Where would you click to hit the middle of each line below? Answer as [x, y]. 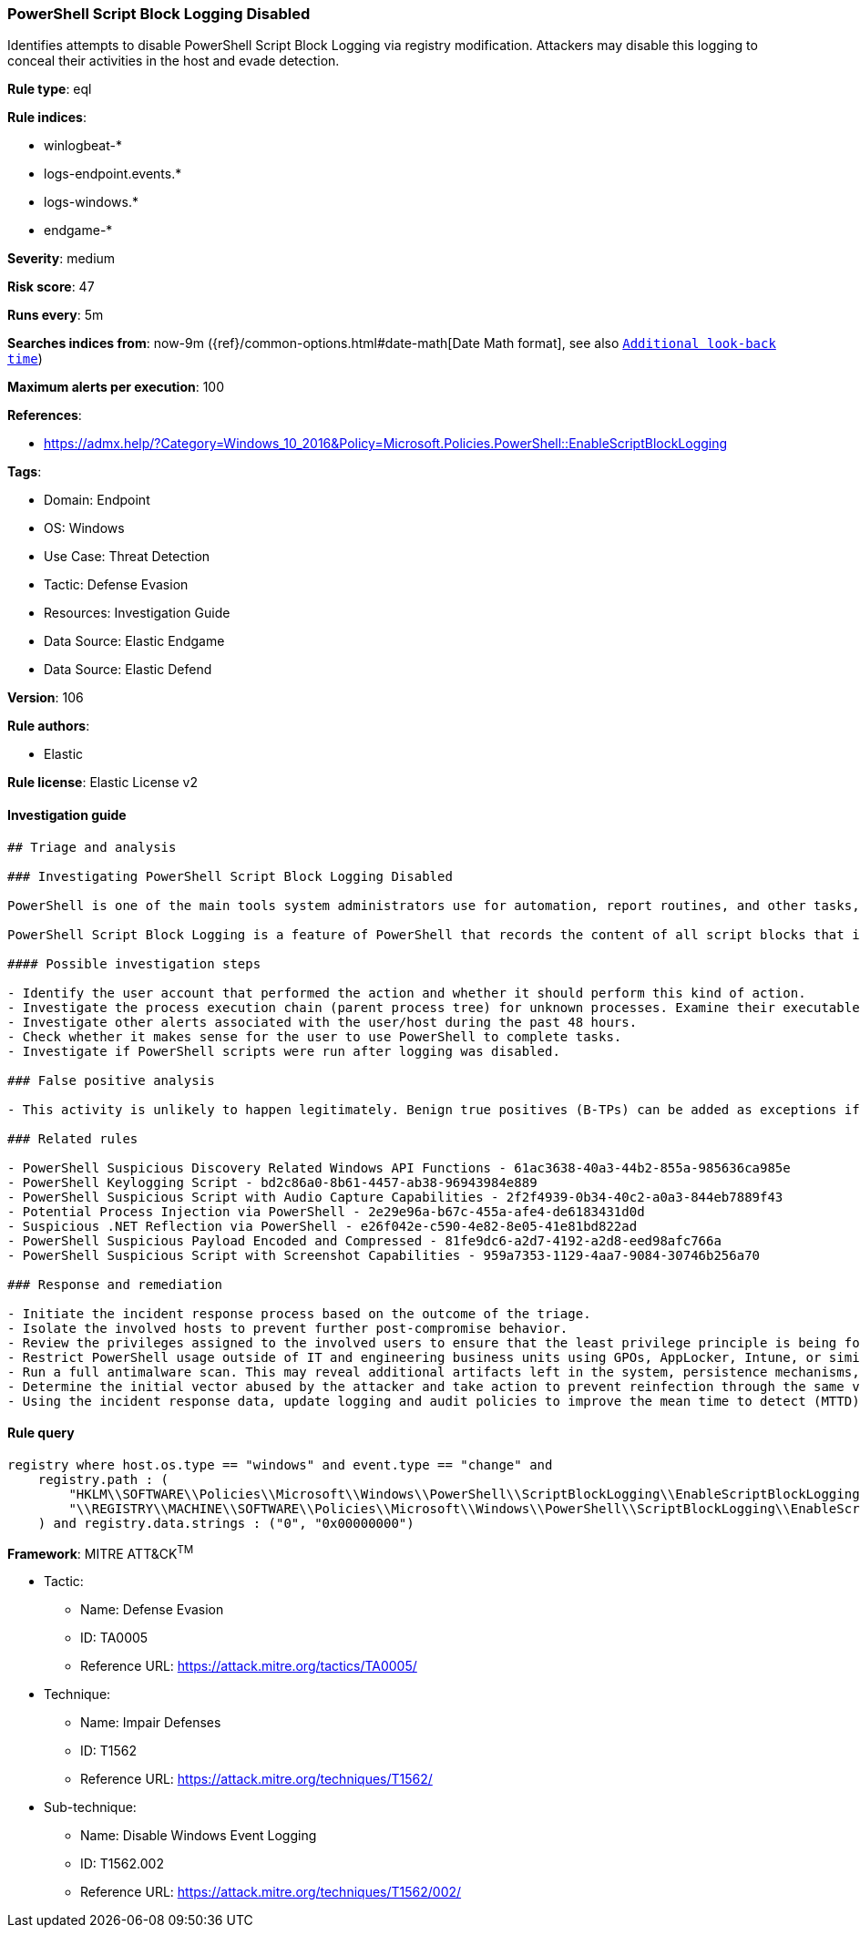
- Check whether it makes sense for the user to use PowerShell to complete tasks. [315, 1036]
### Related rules [73, 1138]
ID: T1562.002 [122, 1864]
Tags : [25, 472]
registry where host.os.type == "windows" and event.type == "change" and [280, 1464]
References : [45, 415]
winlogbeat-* [83, 146]
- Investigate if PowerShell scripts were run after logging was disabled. [284, 1051]
